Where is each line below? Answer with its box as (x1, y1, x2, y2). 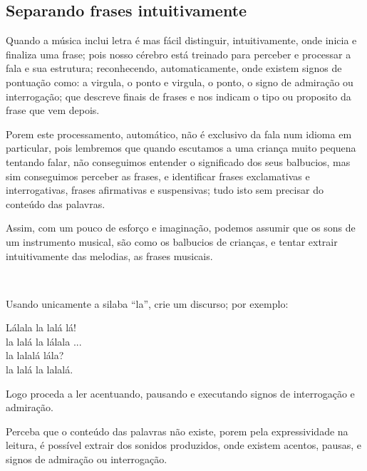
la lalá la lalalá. (6, 362, 73, 377)
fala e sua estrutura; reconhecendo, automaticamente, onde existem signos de (6, 61, 342, 76)
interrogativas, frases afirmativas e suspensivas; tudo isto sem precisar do (6, 182, 324, 197)
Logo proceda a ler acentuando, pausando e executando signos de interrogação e (6, 385, 355, 400)
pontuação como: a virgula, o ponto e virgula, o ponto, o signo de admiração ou (6, 74, 353, 89)
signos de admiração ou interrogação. (6, 452, 167, 467)
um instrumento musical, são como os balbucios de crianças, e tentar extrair (6, 234, 338, 249)
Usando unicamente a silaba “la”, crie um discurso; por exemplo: (6, 296, 289, 311)
